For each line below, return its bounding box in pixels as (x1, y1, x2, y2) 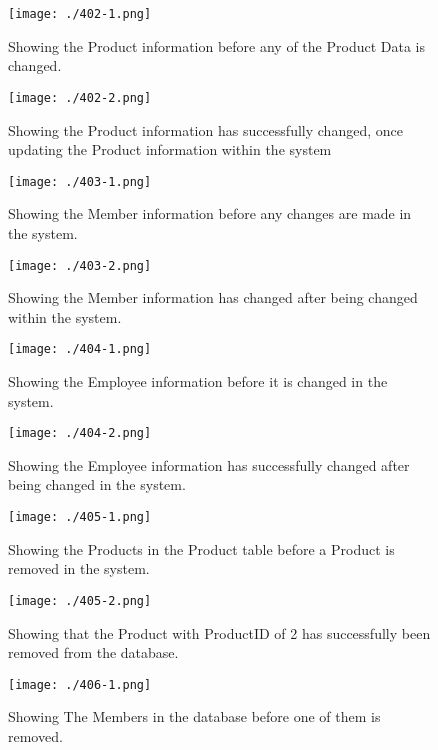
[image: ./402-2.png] (8, 90, 152, 105)
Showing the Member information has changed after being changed (8, 287, 418, 308)
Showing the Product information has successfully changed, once (8, 119, 403, 140)
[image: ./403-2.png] (8, 258, 152, 273)
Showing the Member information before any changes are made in (8, 203, 412, 224)
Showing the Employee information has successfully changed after (8, 454, 410, 475)
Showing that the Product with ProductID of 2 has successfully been (8, 622, 431, 643)
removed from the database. (8, 642, 179, 663)
